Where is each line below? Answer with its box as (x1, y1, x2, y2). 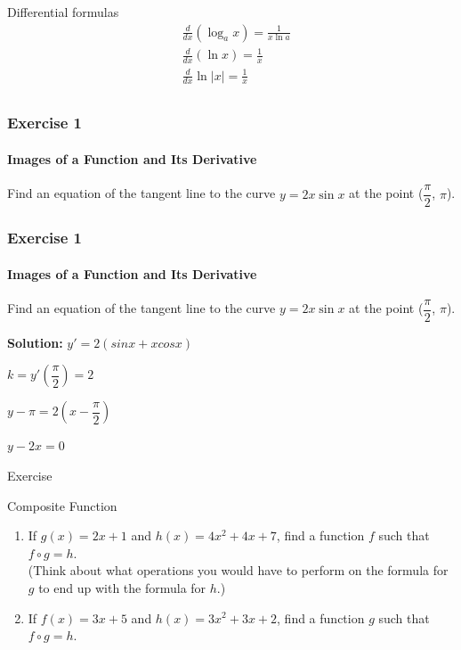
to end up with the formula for (38, 578, 206, 597)
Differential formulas (7, 3, 119, 21)
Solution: (7, 333, 63, 351)
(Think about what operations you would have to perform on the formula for (28, 561, 449, 580)
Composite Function (7, 496, 117, 514)
